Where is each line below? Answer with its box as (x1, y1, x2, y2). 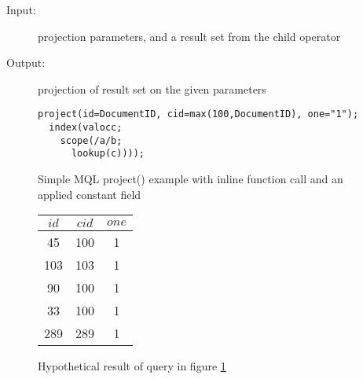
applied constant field (38, 186, 141, 202)
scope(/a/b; (60, 134, 123, 146)
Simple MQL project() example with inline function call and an (38, 171, 343, 186)
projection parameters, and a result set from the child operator (38, 28, 341, 44)
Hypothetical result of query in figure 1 (38, 358, 226, 374)
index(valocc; (49, 122, 123, 134)
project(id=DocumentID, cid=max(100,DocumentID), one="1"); (38, 109, 359, 120)
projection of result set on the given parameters (38, 80, 266, 97)
